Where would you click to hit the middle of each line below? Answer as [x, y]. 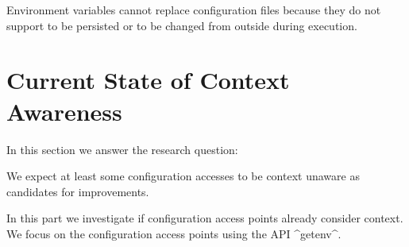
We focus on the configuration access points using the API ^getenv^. [174, 233]
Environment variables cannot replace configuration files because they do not [194, 10]
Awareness [64, 111]
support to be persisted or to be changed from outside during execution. [182, 25]
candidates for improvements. [78, 191]
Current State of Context [148, 80]
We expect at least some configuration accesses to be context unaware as [183, 176]
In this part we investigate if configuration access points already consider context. [205, 218]
